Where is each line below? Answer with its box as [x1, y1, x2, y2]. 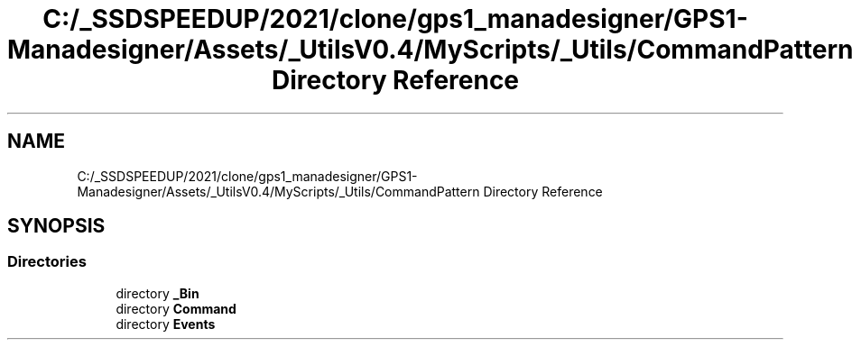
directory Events [116, 315, 216, 332]
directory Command [116, 300, 236, 316]
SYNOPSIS [7, 215, 106, 238]
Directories [7, 252, 87, 271]
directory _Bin [116, 285, 199, 301]
